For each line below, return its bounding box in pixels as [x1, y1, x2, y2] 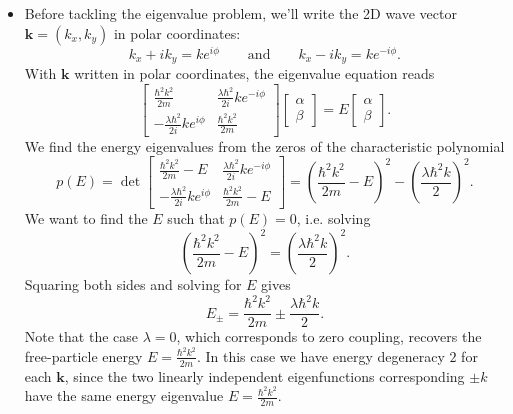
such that [167, 208, 225, 228]
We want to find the [24, 208, 148, 228]
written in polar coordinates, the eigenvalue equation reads [74, 63, 435, 84]
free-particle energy [24, 345, 143, 366]
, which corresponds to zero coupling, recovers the [176, 326, 482, 347]
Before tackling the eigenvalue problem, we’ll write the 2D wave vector [24, 3, 457, 23]
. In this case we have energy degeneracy [196, 345, 445, 366]
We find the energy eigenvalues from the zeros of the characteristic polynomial [24, 135, 505, 156]
